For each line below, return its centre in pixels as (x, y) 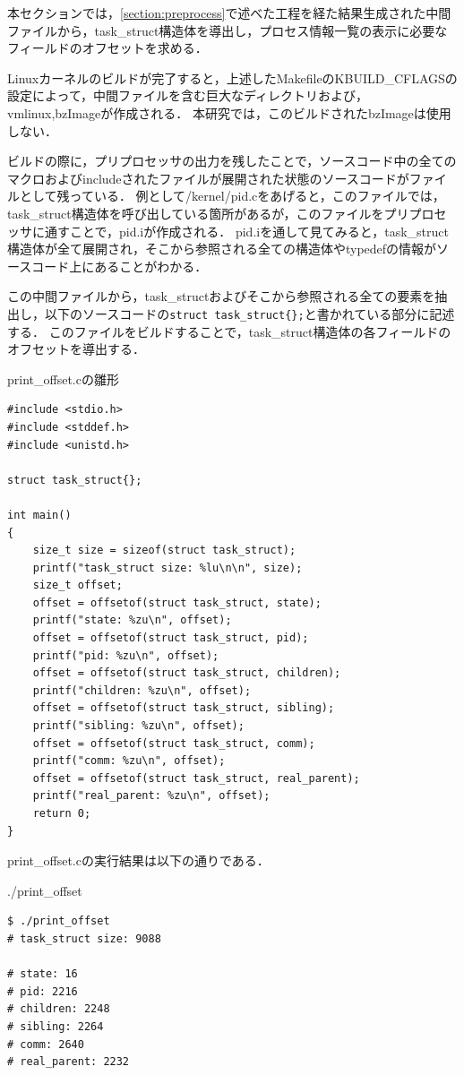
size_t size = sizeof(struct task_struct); (164, 550)
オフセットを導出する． (76, 349)
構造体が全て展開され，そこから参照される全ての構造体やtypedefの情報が (222, 249)
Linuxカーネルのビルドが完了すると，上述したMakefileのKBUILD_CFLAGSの (232, 77)
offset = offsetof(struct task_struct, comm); (174, 743)
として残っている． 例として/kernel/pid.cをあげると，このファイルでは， (232, 196)
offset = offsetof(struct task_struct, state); (177, 602)
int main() (39, 515)
